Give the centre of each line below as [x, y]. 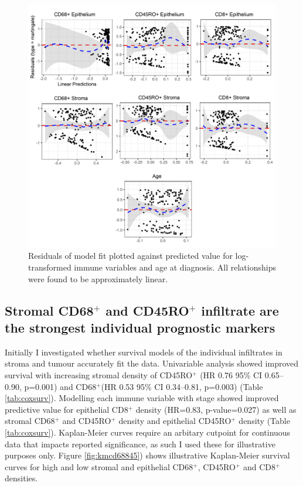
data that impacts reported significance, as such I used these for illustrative [140, 444]
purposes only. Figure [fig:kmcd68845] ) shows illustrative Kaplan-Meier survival [147, 455]
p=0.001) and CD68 [60, 386]
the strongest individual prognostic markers [140, 328]
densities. [21, 478]
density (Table [264, 421]
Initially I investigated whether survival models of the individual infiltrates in [144, 352]
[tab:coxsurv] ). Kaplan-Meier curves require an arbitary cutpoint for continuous [148, 432]
